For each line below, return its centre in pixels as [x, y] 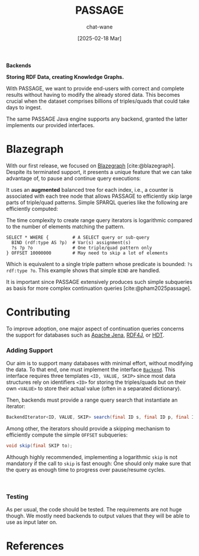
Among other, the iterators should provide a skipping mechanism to [88, 428]
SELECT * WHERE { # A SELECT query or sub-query [78, 237]
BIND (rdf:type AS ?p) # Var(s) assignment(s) [71, 242]
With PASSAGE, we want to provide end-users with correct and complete [95, 88]
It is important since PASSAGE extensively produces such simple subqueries [99, 282]
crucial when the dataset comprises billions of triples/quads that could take [98, 101]
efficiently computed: [32, 208]
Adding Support [30, 350]
